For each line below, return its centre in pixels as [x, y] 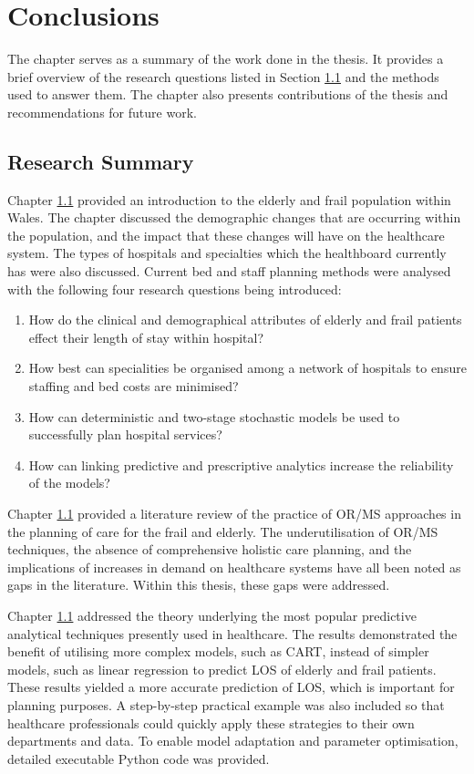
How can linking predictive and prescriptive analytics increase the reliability [241, 464]
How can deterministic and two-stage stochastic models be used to [214, 416]
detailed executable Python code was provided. [139, 758]
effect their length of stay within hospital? [146, 337]
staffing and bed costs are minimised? [134, 386]
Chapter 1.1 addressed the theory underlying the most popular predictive [212, 615]
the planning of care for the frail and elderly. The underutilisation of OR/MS [223, 531]
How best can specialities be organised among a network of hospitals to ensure [247, 368]
